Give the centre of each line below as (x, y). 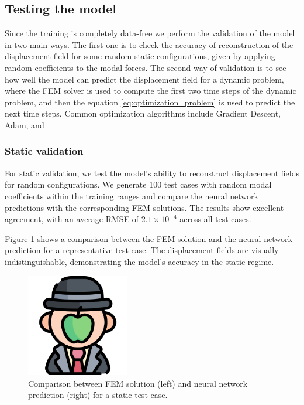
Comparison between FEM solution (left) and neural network (138, 383)
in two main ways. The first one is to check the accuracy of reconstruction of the (149, 44)
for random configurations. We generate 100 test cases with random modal (138, 184)
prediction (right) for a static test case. (98, 395)
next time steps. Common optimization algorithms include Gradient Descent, (143, 113)
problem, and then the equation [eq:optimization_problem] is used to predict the (150, 102)
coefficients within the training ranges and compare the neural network (132, 195)
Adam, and (25, 125)
